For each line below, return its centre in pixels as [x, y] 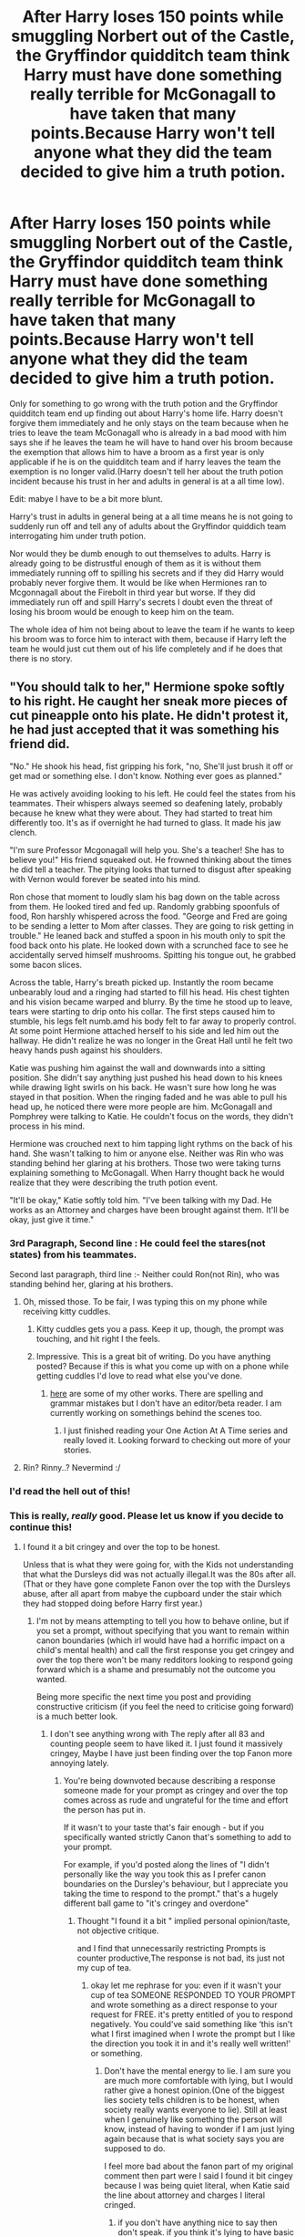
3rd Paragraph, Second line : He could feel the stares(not [137, 1243]
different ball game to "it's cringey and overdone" [156, 1903]
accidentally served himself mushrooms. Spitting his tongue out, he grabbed [152, 954]
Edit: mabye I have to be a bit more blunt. [86, 498]
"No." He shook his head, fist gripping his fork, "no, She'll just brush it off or [152, 766]
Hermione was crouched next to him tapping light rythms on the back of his [151, 1143]
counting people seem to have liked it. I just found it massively [167, 1743]
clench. [24, 832]
